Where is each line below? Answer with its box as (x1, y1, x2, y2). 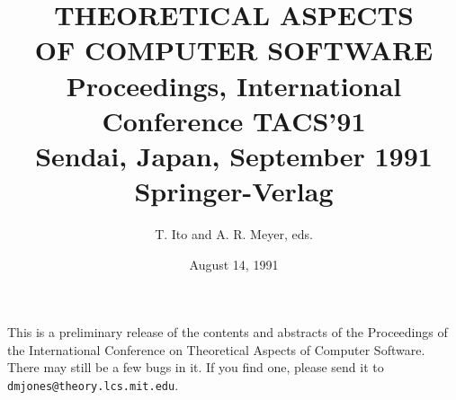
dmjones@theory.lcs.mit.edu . (7, 376, 179, 395)
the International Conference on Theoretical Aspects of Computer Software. (7, 340, 425, 359)
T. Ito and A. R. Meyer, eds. (155, 225, 313, 244)
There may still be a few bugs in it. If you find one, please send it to (7, 358, 384, 377)
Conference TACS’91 (102, 102, 366, 138)
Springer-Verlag (134, 173, 334, 209)
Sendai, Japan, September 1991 (35, 137, 433, 173)
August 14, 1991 (189, 254, 279, 273)
